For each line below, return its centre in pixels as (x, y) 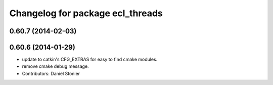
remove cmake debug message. (55, 66)
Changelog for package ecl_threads (86, 13)
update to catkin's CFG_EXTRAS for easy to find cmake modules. (90, 59)
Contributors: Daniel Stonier (51, 73)
